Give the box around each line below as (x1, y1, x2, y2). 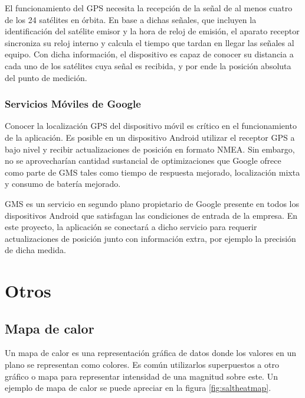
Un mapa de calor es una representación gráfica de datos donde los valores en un (5, 347, 297, 359)
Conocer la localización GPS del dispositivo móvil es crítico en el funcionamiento (5, 119, 297, 132)
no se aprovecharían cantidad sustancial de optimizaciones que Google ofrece (5, 154, 281, 167)
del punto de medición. (5, 71, 87, 83)
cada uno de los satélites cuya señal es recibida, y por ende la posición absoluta (5, 59, 291, 72)
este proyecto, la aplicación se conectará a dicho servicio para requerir (5, 221, 257, 233)
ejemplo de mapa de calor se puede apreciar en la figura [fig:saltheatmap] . (5, 381, 271, 394)
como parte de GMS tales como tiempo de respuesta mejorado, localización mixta (5, 166, 300, 178)
